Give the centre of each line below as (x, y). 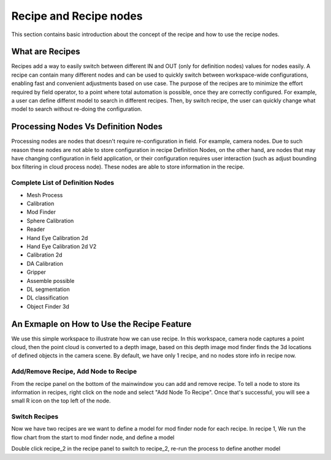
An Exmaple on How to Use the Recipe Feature (101, 324)
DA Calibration (45, 263)
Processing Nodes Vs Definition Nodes (87, 126)
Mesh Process (45, 195)
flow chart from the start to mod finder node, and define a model (93, 437)
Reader (36, 229)
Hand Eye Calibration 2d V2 (62, 246)
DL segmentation (48, 289)
